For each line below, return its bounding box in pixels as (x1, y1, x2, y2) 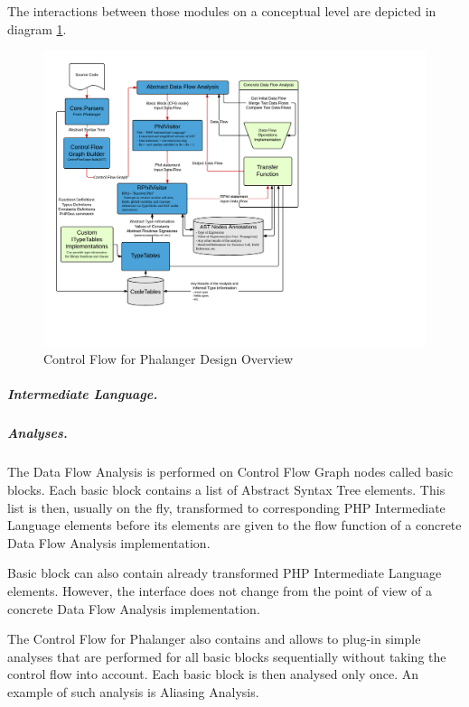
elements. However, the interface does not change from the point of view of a (7, 581, 432, 600)
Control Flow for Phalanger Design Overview (43, 349, 294, 368)
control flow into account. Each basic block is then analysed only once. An (7, 665, 419, 684)
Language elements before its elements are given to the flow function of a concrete (7, 516, 462, 535)
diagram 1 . (7, 19, 67, 38)
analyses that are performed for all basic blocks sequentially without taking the (7, 647, 446, 665)
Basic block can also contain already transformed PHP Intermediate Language (7, 563, 442, 582)
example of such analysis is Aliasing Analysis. (7, 682, 259, 701)
